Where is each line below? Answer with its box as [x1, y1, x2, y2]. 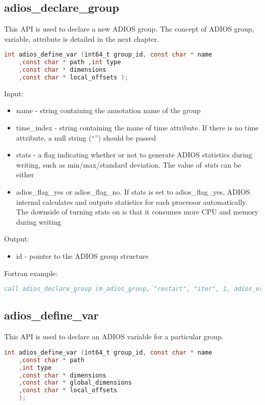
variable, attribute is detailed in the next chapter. [4, 33, 159, 44]
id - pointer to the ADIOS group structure [16, 251, 149, 261]
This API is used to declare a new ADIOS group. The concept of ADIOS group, [4, 23, 254, 34]
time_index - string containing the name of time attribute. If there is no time [16, 122, 259, 133]
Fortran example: [4, 267, 58, 278]
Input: [4, 88, 23, 98]
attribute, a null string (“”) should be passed [16, 132, 156, 143]
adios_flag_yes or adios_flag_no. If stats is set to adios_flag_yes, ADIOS [16, 186, 250, 197]
